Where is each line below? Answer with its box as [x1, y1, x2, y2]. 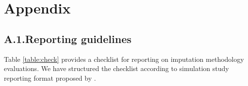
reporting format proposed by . [4, 72, 96, 83]
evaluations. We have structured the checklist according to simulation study [4, 63, 229, 73]
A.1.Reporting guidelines [4, 31, 132, 46]
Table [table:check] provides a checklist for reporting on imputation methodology [4, 54, 244, 64]
